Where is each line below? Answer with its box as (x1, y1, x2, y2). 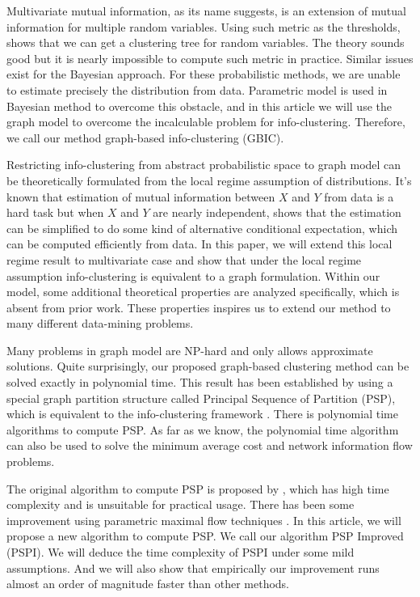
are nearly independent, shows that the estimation (153, 204, 401, 221)
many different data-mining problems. (6, 315, 194, 332)
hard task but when (6, 204, 104, 221)
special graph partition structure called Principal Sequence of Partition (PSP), (6, 389, 396, 406)
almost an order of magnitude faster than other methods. (6, 575, 290, 592)
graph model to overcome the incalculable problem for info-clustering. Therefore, (6, 113, 405, 130)
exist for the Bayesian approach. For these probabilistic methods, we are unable (6, 66, 401, 83)
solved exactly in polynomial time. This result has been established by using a (6, 374, 393, 391)
